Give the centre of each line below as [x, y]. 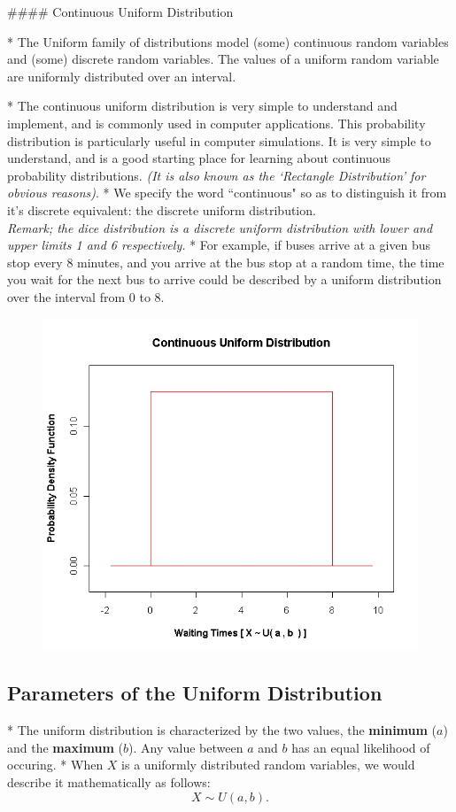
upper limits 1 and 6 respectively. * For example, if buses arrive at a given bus [219, 245]
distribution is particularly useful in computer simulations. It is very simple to [219, 140]
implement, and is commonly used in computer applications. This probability [216, 123]
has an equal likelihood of [361, 747]
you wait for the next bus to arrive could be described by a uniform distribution [224, 279]
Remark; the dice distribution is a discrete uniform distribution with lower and [220, 227]
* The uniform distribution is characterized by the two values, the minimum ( [222, 730]
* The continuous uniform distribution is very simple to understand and [202, 106]
